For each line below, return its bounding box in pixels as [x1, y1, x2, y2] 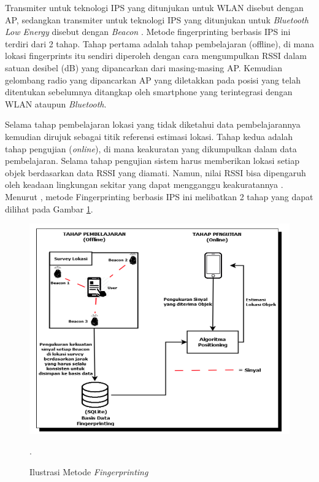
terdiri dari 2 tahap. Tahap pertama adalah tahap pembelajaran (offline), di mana [5, 37, 314, 50]
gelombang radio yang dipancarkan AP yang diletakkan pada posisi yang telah [5, 73, 301, 86]
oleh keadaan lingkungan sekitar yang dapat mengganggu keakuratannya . [5, 178, 283, 191]
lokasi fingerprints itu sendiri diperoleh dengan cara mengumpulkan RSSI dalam [5, 49, 307, 62]
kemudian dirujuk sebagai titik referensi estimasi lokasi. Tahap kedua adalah [5, 130, 293, 142]
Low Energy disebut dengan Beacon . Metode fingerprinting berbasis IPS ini [5, 25, 291, 38]
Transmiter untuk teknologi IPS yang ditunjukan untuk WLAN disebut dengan [5, 1, 304, 14]
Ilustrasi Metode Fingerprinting [29, 465, 148, 478]
